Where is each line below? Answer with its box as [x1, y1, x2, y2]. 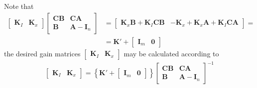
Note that [4, 1, 34, 11]
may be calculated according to [124, 48, 219, 58]
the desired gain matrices [4, 48, 81, 58]
